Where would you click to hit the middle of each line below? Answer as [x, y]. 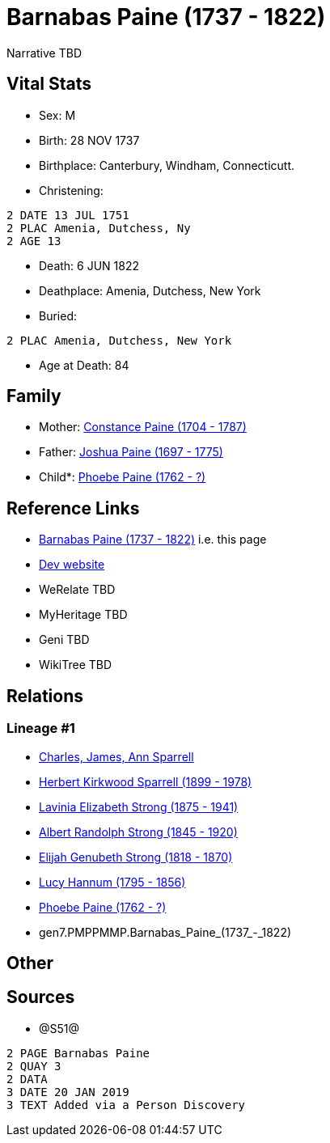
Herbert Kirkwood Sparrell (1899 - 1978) [146, 781]
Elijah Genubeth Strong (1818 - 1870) [136, 857]
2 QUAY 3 [34, 1066]
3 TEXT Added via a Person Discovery [126, 1105]
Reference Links [73, 508]
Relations [45, 696]
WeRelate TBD [77, 590]
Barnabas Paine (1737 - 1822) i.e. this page [153, 540]
